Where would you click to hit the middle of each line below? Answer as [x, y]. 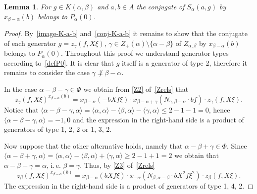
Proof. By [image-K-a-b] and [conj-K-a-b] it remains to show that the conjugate [126, 33]
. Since [237, 145]
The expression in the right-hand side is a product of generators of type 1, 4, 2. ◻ [129, 185]
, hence [219, 109]
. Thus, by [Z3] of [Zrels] [117, 165]
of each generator [30, 43]
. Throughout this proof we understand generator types [145, 53]
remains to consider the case [47, 72]
